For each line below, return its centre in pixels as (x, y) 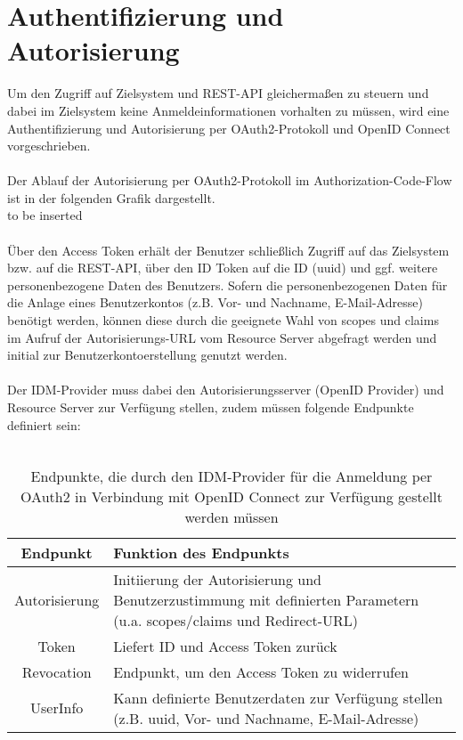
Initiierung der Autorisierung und (217, 579)
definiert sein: (44, 424)
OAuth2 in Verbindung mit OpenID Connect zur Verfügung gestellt (231, 496)
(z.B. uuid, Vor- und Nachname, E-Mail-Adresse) (266, 718)
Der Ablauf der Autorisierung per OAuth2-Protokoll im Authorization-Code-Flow (230, 180)
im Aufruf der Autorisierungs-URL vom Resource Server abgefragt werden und (222, 337)
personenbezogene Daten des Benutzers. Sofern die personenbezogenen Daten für (227, 285)
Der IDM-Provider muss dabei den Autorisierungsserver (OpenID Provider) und (226, 390)
